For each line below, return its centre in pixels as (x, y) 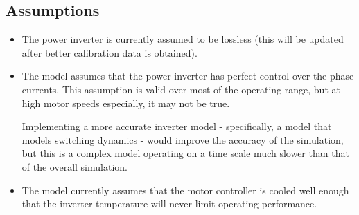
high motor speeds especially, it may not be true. (126, 103)
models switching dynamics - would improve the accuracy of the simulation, (183, 139)
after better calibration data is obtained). (110, 52)
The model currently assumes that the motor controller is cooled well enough (185, 190)
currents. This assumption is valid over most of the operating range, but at (181, 89)
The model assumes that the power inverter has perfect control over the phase (188, 76)
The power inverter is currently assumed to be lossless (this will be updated (183, 39)
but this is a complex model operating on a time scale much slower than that (185, 153)
